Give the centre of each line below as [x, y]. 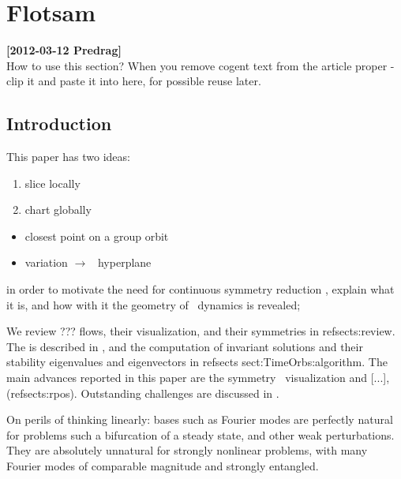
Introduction [59, 123]
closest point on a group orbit [97, 236]
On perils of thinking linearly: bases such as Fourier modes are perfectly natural [200, 419]
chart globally [58, 210]
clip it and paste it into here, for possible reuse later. [134, 81]
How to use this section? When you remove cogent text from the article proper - [200, 65]
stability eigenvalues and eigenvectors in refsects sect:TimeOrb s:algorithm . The [197, 362]
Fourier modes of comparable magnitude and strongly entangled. [163, 466]
